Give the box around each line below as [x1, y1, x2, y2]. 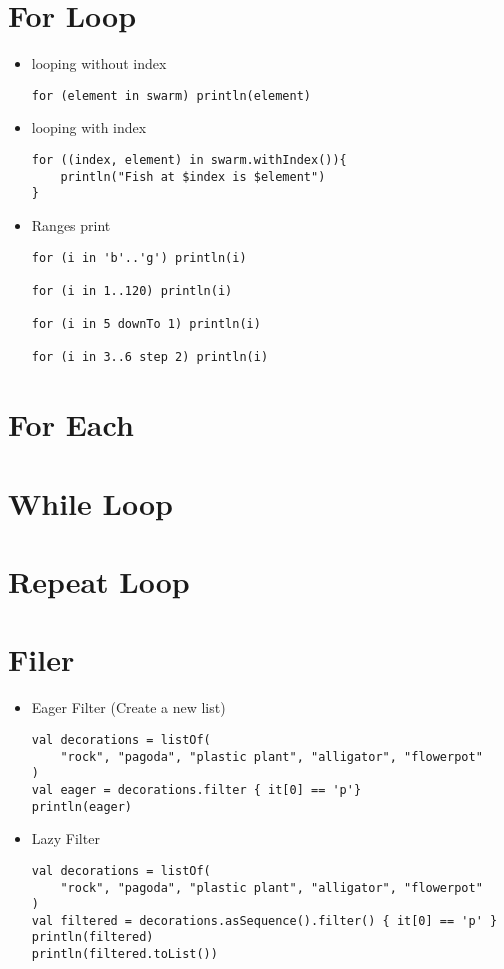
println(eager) [31, 799, 133, 814]
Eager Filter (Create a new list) [31, 697, 226, 718]
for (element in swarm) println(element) [31, 88, 311, 103]
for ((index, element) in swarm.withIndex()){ [31, 152, 347, 167]
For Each [8, 404, 134, 445]
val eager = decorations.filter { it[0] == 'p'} [31, 782, 362, 797]
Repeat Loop [8, 561, 190, 602]
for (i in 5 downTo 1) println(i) [31, 317, 261, 332]
